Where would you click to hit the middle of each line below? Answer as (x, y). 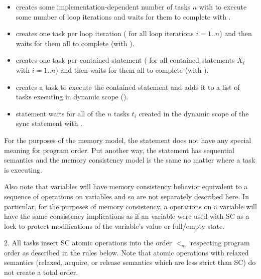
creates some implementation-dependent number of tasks (103, 7)
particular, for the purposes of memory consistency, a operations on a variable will (130, 206)
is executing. (23, 169)
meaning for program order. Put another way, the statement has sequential (119, 150)
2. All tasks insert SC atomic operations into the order (88, 243)
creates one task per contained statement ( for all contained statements (125, 60)
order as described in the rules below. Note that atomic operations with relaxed (126, 252)
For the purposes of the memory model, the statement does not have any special (128, 140)
